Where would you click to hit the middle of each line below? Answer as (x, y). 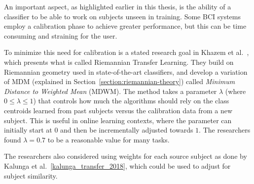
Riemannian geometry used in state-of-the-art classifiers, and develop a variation (126, 71)
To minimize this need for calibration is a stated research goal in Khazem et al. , (127, 52)
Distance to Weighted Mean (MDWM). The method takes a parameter (110, 91)
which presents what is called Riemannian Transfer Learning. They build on (119, 62)
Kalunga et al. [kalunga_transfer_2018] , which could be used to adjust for (117, 165)
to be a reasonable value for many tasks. (109, 139)
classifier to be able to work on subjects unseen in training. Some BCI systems (122, 16)
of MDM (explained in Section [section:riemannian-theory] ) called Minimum (120, 81)
